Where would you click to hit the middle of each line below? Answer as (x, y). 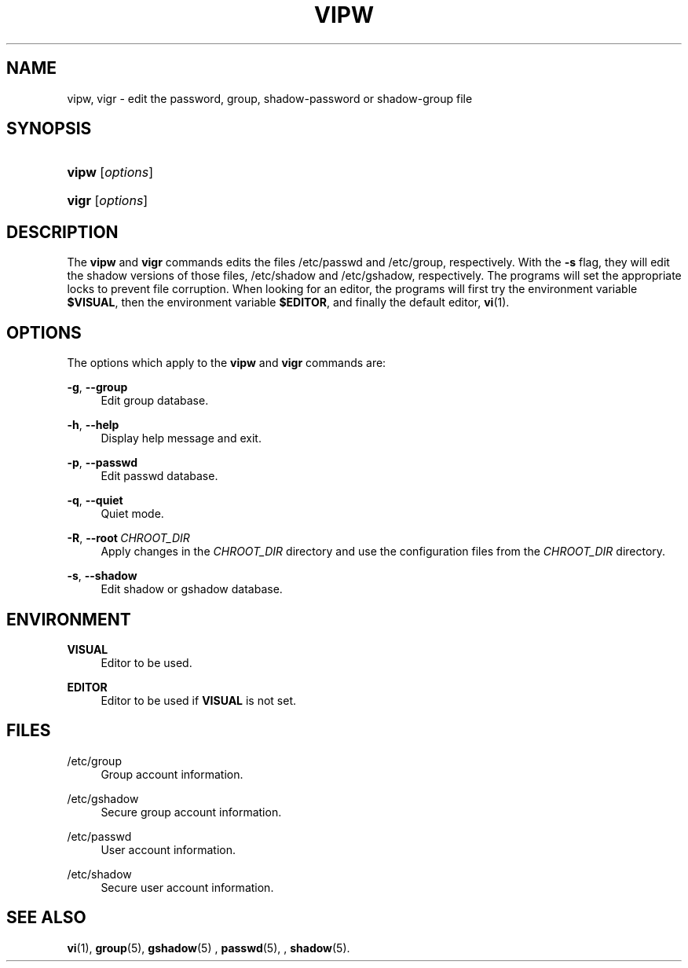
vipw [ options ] (110, 172)
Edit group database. (155, 401)
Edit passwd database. (159, 476)
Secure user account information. (187, 887)
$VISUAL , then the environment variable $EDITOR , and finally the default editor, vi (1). (288, 302)
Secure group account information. (191, 812)
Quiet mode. (132, 514)
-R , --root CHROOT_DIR (128, 538)
